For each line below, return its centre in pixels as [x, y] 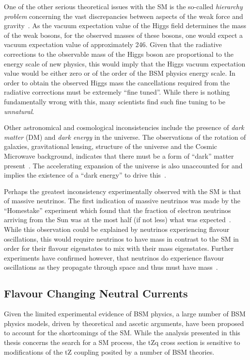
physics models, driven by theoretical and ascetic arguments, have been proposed [124, 323]
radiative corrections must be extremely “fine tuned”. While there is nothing [117, 92]
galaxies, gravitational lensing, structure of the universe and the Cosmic [110, 146]
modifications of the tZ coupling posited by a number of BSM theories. [109, 352]
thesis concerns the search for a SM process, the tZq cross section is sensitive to [122, 342]
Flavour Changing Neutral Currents [96, 293]
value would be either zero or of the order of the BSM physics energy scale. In [120, 73]
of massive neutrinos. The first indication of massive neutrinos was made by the [122, 201]
